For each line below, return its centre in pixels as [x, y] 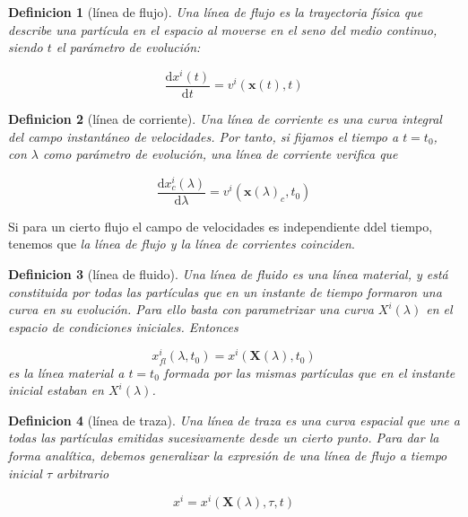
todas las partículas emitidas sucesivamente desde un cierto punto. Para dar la [224, 438]
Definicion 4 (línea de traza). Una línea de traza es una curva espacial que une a [234, 420]
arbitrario [83, 473]
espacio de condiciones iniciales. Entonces [123, 326]
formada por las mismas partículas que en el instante [309, 372]
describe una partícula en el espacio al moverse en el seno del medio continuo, [223, 29]
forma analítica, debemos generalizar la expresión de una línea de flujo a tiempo [228, 456]
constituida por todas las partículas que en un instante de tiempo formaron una [225, 291]
